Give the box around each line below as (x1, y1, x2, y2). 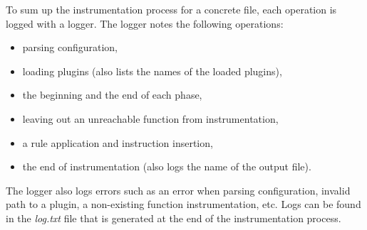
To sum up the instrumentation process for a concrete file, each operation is (6, 2, 337, 16)
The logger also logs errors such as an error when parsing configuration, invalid (6, 182, 351, 197)
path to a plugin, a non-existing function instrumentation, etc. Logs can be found (6, 197, 361, 212)
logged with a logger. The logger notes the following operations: (6, 16, 284, 31)
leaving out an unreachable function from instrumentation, (22, 111, 279, 126)
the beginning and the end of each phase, (22, 87, 202, 102)
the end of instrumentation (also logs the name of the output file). (22, 159, 311, 174)
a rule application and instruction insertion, (22, 135, 213, 150)
